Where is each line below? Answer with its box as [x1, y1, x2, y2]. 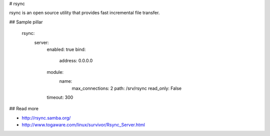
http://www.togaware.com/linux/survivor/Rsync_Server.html [21, 122, 145, 128]
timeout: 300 [46, 94, 73, 100]
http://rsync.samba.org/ [21, 115, 71, 121]
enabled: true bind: [46, 46, 86, 52]
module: [46, 69, 64, 75]
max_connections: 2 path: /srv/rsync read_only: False [71, 85, 182, 91]
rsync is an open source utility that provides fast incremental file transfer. [9, 10, 160, 16]
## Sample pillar [9, 19, 43, 25]
